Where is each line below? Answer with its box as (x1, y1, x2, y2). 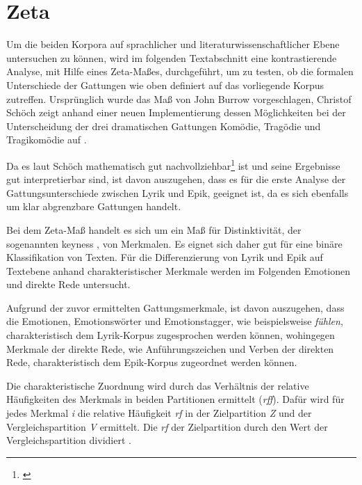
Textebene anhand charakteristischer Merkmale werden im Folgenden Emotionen (6, 263, 351, 278)
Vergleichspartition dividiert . (6, 433, 131, 447)
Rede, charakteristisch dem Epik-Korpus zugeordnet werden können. (6, 355, 297, 369)
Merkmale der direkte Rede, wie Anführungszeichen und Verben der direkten (6, 341, 334, 356)
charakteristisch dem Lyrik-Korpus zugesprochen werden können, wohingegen (6, 328, 335, 342)
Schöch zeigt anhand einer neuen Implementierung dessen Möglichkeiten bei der (6, 105, 346, 120)
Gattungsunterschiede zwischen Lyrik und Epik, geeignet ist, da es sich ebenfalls (6, 185, 349, 200)
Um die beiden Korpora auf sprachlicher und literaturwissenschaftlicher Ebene (6, 37, 340, 51)
